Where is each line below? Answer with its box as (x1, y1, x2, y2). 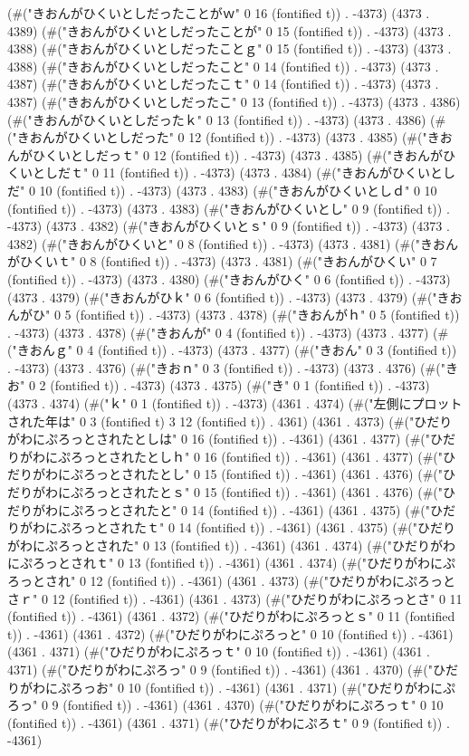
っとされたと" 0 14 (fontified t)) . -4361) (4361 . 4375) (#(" (95, 500, 431, 519)
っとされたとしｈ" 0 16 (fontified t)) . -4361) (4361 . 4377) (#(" (82, 446, 444, 465)
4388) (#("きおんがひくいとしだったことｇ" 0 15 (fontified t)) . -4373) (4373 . (7, 39, 452, 58)
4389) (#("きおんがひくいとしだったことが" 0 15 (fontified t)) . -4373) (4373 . (7, 21, 452, 40)
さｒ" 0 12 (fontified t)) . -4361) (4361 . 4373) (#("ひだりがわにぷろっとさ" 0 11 (7, 589, 463, 608)
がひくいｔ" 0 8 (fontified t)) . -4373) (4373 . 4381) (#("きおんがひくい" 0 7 (7, 252, 437, 271)
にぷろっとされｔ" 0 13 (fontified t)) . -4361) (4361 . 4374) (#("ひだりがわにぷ (7, 553, 456, 572)
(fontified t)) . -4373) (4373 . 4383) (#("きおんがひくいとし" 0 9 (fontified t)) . (7, 198, 450, 217)
